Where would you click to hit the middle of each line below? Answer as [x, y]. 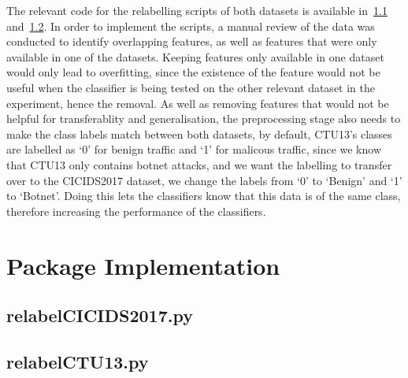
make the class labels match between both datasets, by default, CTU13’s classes [199, 133]
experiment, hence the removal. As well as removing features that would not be [198, 103]
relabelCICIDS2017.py [100, 315]
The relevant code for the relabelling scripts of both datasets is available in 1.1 [197, 10]
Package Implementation [143, 265]
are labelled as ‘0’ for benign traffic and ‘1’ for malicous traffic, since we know [194, 149]
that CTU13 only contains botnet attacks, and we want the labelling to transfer [199, 164]
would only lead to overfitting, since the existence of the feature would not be [193, 72]
